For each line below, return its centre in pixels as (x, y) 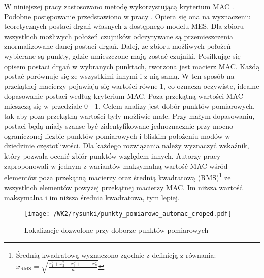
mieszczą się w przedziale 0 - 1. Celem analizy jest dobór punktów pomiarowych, (129, 105)
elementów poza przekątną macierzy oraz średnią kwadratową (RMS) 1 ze (118, 177)
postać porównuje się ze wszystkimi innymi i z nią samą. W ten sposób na (119, 76)
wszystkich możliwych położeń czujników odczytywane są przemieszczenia (119, 36)
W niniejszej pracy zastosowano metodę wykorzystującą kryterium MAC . (119, 6)
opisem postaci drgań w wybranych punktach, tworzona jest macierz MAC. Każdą (132, 66)
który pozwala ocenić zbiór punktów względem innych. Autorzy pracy (112, 155)
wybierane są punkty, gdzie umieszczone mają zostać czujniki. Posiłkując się (122, 56)
